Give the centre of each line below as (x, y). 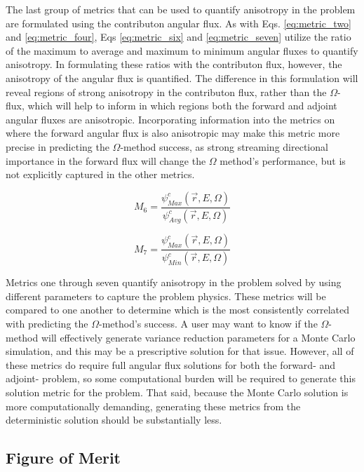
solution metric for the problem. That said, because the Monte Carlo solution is (177, 392)
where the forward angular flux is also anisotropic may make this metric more (173, 133)
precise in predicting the (58, 146)
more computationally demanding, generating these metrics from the (153, 406)
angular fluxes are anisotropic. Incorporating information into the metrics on (170, 119)
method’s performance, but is (283, 160)
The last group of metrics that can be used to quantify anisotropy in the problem (181, 9)
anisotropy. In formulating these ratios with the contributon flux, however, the (174, 64)
